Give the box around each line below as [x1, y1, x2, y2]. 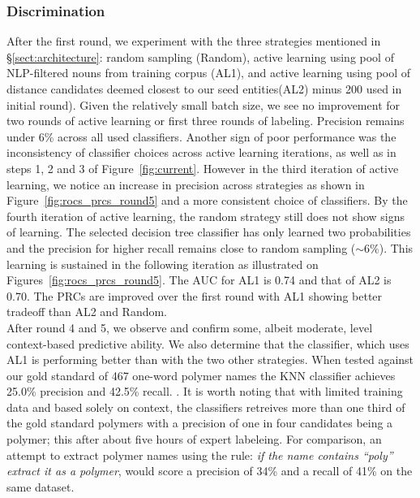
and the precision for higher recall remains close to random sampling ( [6, 239, 356, 256]
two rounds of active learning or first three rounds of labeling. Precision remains [6, 112, 405, 129]
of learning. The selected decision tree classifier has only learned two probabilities [6, 223, 411, 240]
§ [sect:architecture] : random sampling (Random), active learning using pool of [6, 48, 394, 65]
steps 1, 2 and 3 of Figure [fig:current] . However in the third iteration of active [6, 159, 399, 176]
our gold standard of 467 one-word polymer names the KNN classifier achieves [6, 366, 396, 383]
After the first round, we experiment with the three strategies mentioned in [6, 32, 381, 50]
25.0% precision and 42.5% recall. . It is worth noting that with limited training [6, 383, 403, 400]
